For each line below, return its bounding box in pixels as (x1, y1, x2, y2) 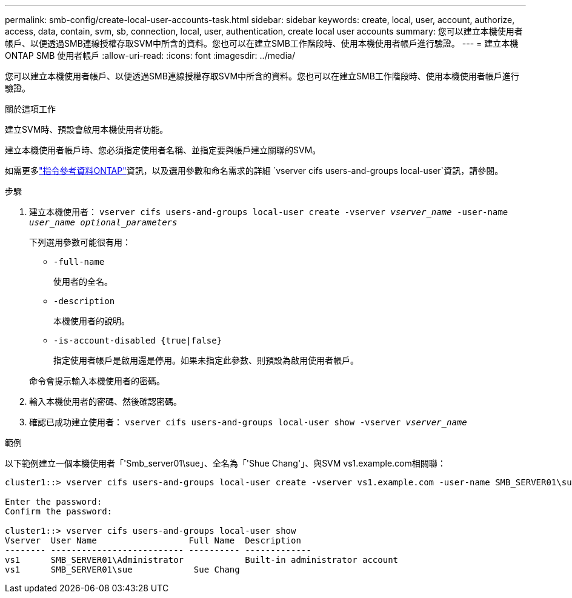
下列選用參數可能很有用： (29, 237, 131, 247)
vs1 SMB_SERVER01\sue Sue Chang (5, 565, 240, 574)
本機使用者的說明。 (53, 316, 130, 326)
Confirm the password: (5, 507, 113, 516)
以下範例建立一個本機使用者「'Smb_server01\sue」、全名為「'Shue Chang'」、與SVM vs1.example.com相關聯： (5, 458, 446, 468)
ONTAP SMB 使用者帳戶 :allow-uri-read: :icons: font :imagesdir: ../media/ (5, 50, 295, 61)
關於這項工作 (5, 104, 56, 114)
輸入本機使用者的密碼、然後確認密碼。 (29, 396, 182, 407)
